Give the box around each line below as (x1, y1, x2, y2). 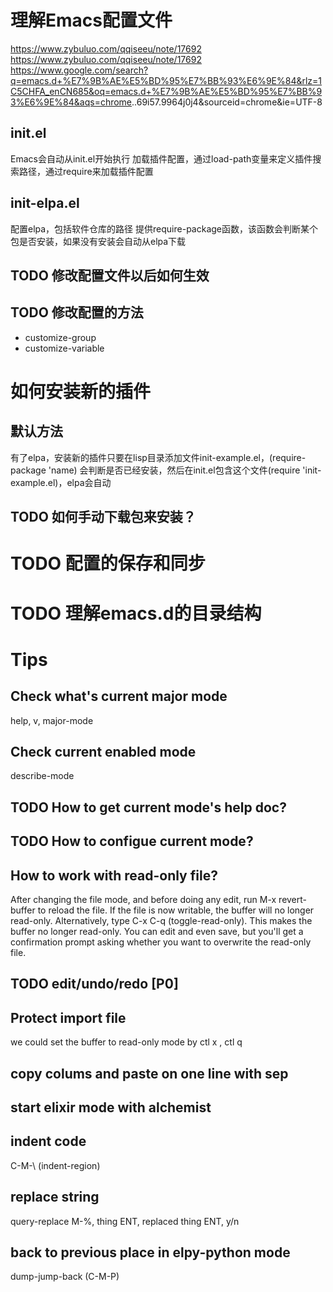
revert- (278, 893, 308, 905)
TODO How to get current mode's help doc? (10, 799, 287, 816)
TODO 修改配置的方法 (10, 304, 144, 321)
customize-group (24, 331, 97, 343)
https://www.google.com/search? (10, 64, 149, 76)
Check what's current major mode (10, 688, 228, 705)
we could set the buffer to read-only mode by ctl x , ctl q (10, 1036, 243, 1048)
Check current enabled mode (10, 743, 197, 760)
